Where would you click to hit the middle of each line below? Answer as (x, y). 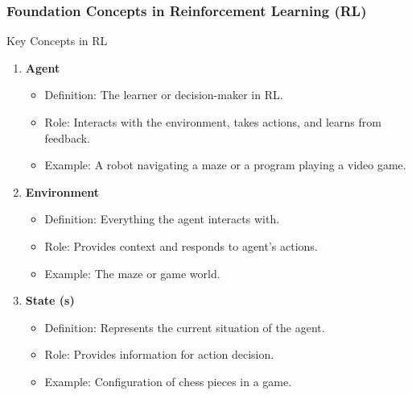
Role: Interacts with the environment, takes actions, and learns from (213, 122)
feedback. (67, 137)
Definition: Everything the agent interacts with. (162, 219)
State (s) (50, 300)
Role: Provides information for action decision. (159, 354)
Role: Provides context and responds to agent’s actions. (181, 245)
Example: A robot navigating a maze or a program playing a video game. (225, 165)
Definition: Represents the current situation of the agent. (185, 327)
